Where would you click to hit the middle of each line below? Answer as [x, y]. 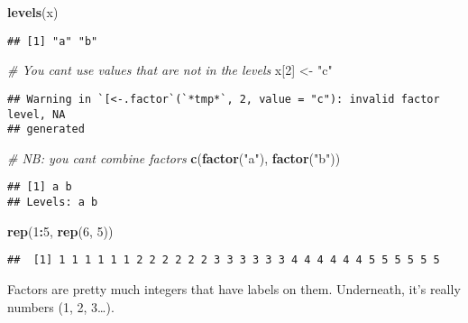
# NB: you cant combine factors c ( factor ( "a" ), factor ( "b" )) [174, 157]
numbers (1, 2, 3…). [61, 306]
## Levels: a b [53, 203]
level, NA [37, 114]
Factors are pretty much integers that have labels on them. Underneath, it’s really [234, 288]
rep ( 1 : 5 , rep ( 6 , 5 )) [60, 231]
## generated [46, 129]
